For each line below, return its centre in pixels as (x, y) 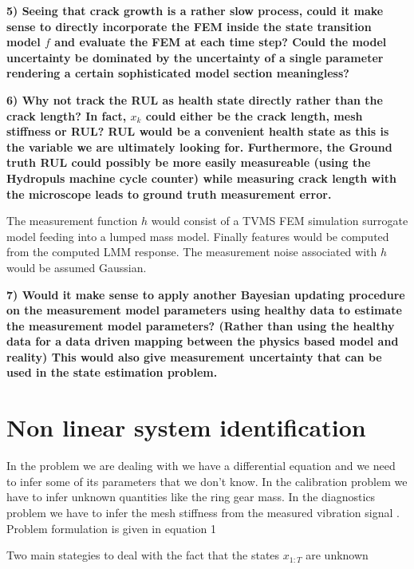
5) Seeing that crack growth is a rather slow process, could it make (195, 10)
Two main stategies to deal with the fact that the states (143, 555)
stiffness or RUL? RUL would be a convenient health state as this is (198, 131)
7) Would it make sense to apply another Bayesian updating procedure (206, 294)
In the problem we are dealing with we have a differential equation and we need (201, 466)
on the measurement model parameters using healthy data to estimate (204, 310)
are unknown (337, 555)
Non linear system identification (186, 427)
